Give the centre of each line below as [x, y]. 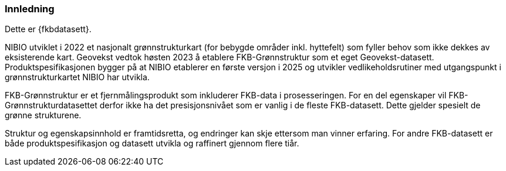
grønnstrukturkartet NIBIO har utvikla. [77, 77]
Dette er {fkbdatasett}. [48, 29]
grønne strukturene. [43, 115]
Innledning [30, 9]
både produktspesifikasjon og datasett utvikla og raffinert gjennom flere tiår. [152, 143]
